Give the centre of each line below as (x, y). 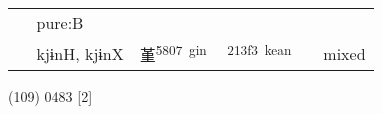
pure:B (60, 22)
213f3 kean (259, 49)
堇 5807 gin (173, 53)
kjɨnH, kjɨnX (80, 53)
